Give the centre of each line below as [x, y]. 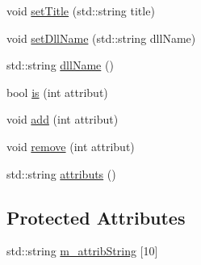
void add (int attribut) [63, 119]
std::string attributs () [61, 173]
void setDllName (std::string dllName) [101, 38]
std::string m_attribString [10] [82, 251]
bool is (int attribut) [57, 92]
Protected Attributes [96, 217]
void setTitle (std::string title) [81, 11]
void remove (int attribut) [71, 146]
